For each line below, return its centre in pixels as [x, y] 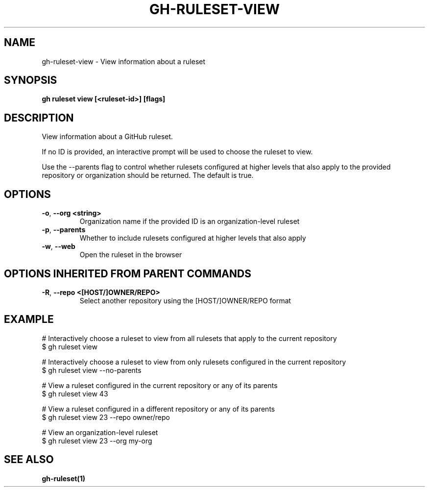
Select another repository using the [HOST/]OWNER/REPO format [185, 300]
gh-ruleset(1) [63, 478]
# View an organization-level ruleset [100, 432]
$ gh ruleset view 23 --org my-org [97, 441]
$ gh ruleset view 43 [75, 393]
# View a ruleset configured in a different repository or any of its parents [158, 409]
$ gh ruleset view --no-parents [92, 370]
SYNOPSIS [31, 80]
